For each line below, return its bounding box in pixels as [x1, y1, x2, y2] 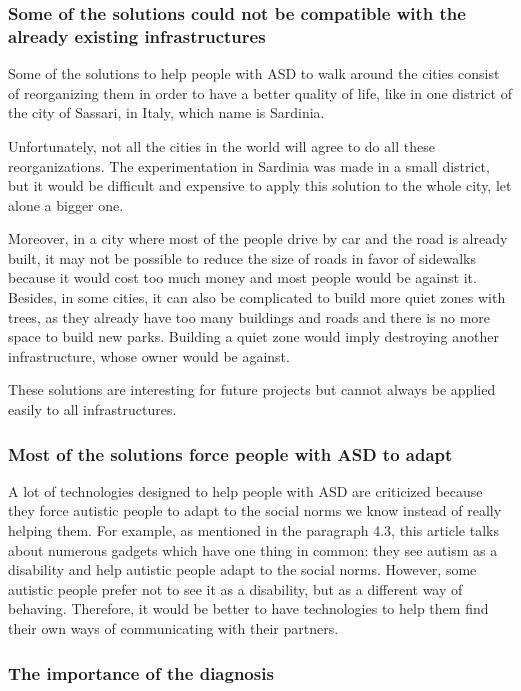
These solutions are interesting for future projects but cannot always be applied [8, 379, 496, 400]
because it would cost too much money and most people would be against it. [8, 267, 477, 288]
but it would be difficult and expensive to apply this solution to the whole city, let [8, 175, 512, 196]
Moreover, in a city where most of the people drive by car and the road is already [8, 228, 508, 249]
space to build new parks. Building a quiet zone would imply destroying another [8, 326, 499, 347]
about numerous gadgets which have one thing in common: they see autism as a [8, 539, 498, 560]
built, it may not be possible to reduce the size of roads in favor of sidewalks [8, 247, 477, 268]
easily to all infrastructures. [8, 399, 177, 420]
